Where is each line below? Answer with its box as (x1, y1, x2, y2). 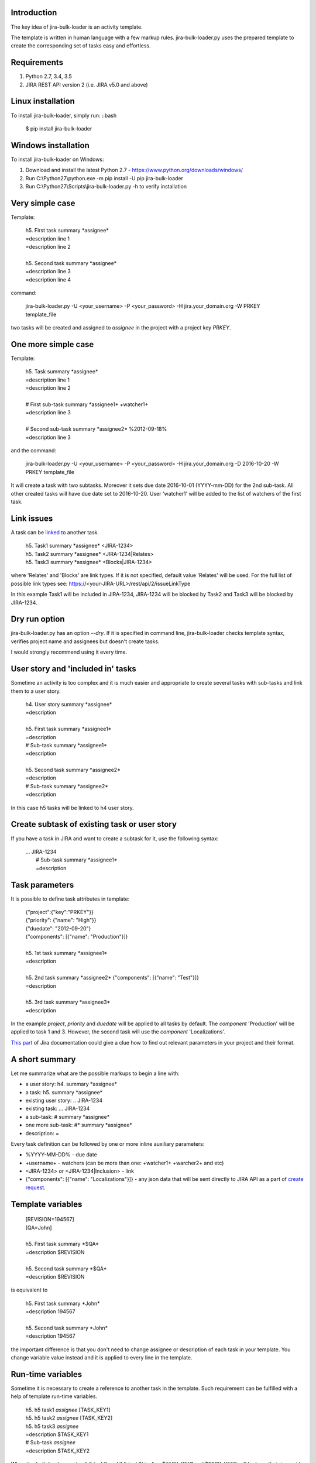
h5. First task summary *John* (25, 1300, 100, 1307)
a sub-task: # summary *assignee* (25, 1113, 110, 1120)
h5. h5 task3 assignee (25, 1423, 79, 1430)
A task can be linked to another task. (11, 528, 99, 535)
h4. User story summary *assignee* (25, 700, 112, 708)
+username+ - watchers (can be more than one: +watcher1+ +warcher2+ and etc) (25, 1159, 224, 1166)
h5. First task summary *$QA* (25, 1241, 99, 1248)
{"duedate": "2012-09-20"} (25, 925, 91, 932)
